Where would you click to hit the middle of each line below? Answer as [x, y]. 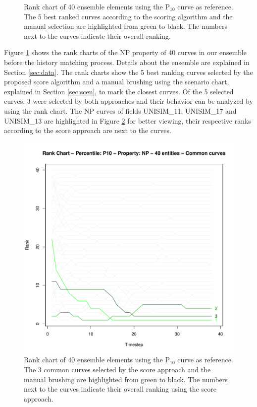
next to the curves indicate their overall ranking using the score [120, 389]
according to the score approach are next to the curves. [88, 130]
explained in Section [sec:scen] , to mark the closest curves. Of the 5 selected [119, 91]
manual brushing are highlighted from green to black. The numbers [126, 379]
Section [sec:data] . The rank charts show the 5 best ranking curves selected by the [128, 72]
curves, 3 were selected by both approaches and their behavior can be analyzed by [128, 101]
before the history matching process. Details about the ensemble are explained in [127, 62]
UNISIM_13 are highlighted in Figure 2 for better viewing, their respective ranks [128, 120]
